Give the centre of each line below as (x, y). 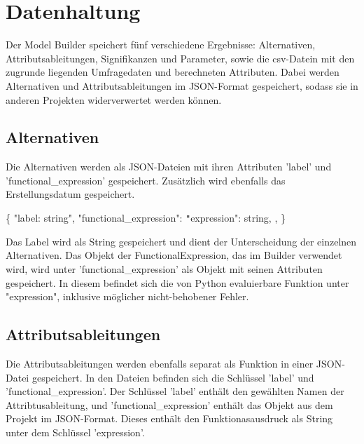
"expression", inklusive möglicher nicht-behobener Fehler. (127, 296)
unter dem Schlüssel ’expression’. (75, 432)
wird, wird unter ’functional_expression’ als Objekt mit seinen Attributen (164, 268)
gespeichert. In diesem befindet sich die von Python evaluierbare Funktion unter (177, 282)
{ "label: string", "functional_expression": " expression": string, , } (146, 218)
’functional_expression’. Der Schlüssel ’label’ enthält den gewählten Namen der (175, 391)
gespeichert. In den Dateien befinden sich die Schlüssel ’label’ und (173, 377)
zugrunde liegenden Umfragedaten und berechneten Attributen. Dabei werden (173, 72)
